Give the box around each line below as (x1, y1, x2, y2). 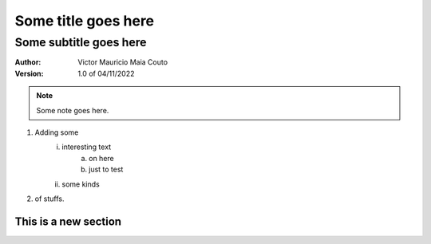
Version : (14, 69, 44, 78)
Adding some (34, 128, 79, 137)
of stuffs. (34, 194, 65, 203)
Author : (14, 57, 42, 67)
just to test (89, 164, 124, 175)
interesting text (61, 142, 112, 152)
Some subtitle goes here (14, 35, 147, 49)
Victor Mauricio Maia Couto (77, 57, 168, 67)
